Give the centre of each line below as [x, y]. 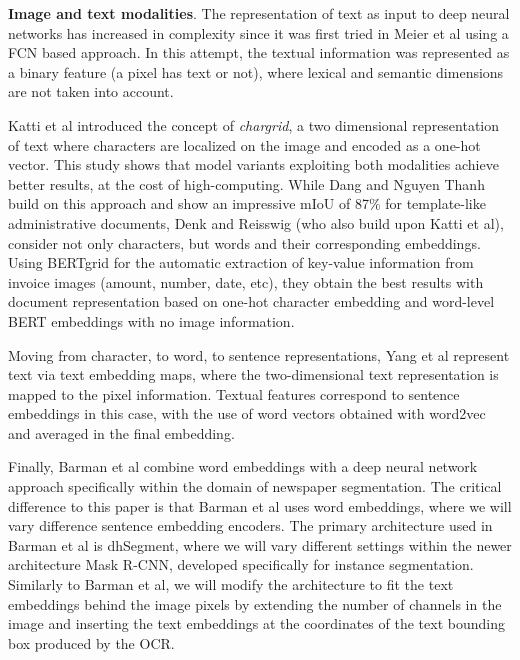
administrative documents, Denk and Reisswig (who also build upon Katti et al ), [256, 222]
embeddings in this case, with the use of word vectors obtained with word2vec [247, 413]
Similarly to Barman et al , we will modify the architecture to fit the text [231, 584]
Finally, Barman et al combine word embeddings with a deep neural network [243, 466]
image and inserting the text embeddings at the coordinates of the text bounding [256, 623]
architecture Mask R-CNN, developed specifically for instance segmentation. [241, 564]
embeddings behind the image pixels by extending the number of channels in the [255, 603]
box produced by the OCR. [91, 642]
